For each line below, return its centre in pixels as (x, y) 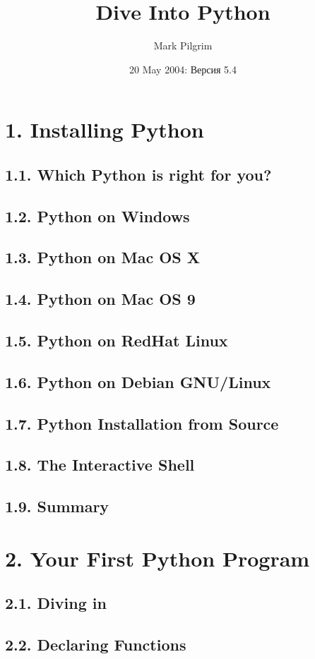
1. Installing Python (105, 129)
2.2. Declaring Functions (96, 645)
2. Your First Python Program (157, 558)
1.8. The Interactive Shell (100, 465)
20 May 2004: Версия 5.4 (183, 69)
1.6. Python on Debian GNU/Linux (138, 381)
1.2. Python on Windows (97, 216)
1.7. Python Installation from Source (142, 423)
